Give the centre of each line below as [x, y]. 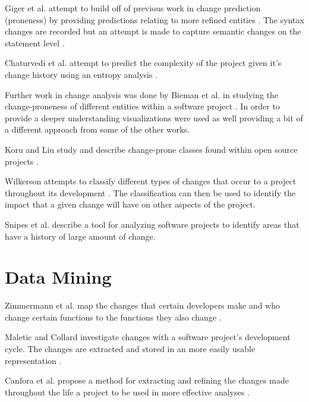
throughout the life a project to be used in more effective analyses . [127, 392]
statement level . [35, 43]
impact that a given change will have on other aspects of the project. [130, 204]
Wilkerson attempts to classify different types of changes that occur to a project [151, 181]
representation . [33, 360]
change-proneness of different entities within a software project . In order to [142, 106]
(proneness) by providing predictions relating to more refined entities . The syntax [154, 19]
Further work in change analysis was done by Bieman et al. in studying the [142, 94]
